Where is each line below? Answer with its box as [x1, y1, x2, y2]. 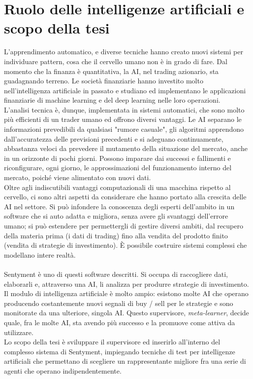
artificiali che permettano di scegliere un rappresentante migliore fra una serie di [4, 356, 246, 366]
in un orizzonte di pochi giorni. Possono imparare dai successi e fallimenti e [4, 152, 231, 163]
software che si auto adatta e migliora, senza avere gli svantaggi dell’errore [4, 211, 228, 221]
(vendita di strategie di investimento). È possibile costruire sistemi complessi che [4, 240, 247, 250]
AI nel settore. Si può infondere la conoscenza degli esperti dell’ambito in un [4, 201, 235, 211]
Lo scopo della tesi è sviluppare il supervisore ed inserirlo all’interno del [4, 337, 221, 347]
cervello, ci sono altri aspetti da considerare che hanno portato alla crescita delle [4, 191, 247, 202]
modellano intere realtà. [4, 249, 76, 260]
